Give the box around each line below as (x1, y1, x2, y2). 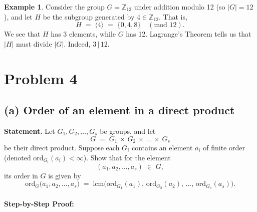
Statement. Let (4, 125, 55, 136)
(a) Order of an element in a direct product (4, 102, 235, 118)
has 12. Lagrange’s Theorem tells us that (126, 29, 251, 39)
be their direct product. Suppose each (4, 142, 120, 152)
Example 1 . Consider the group (4, 2, 105, 12)
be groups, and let (100, 125, 156, 136)
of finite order (203, 142, 245, 152)
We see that (4, 29, 41, 39)
